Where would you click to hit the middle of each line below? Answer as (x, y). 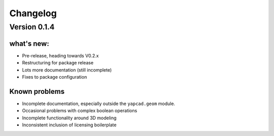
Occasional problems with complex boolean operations (80, 111)
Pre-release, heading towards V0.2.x (60, 55)
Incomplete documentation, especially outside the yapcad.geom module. (98, 104)
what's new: (29, 43)
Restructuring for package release (58, 63)
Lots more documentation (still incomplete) (67, 70)
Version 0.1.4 (32, 27)
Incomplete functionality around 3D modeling (69, 118)
